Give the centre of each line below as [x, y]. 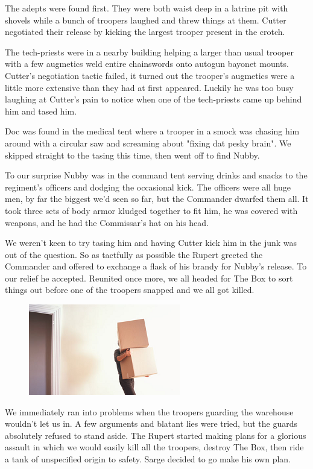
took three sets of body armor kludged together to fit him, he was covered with [151, 210]
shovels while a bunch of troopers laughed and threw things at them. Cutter [146, 20]
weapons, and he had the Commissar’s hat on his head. [107, 222]
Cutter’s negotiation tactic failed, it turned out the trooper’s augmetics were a [150, 75]
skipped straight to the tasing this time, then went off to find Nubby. [132, 155]
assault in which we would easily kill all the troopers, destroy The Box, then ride [154, 447]
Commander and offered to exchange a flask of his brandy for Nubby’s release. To [156, 266]
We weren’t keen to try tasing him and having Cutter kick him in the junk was [151, 243]
